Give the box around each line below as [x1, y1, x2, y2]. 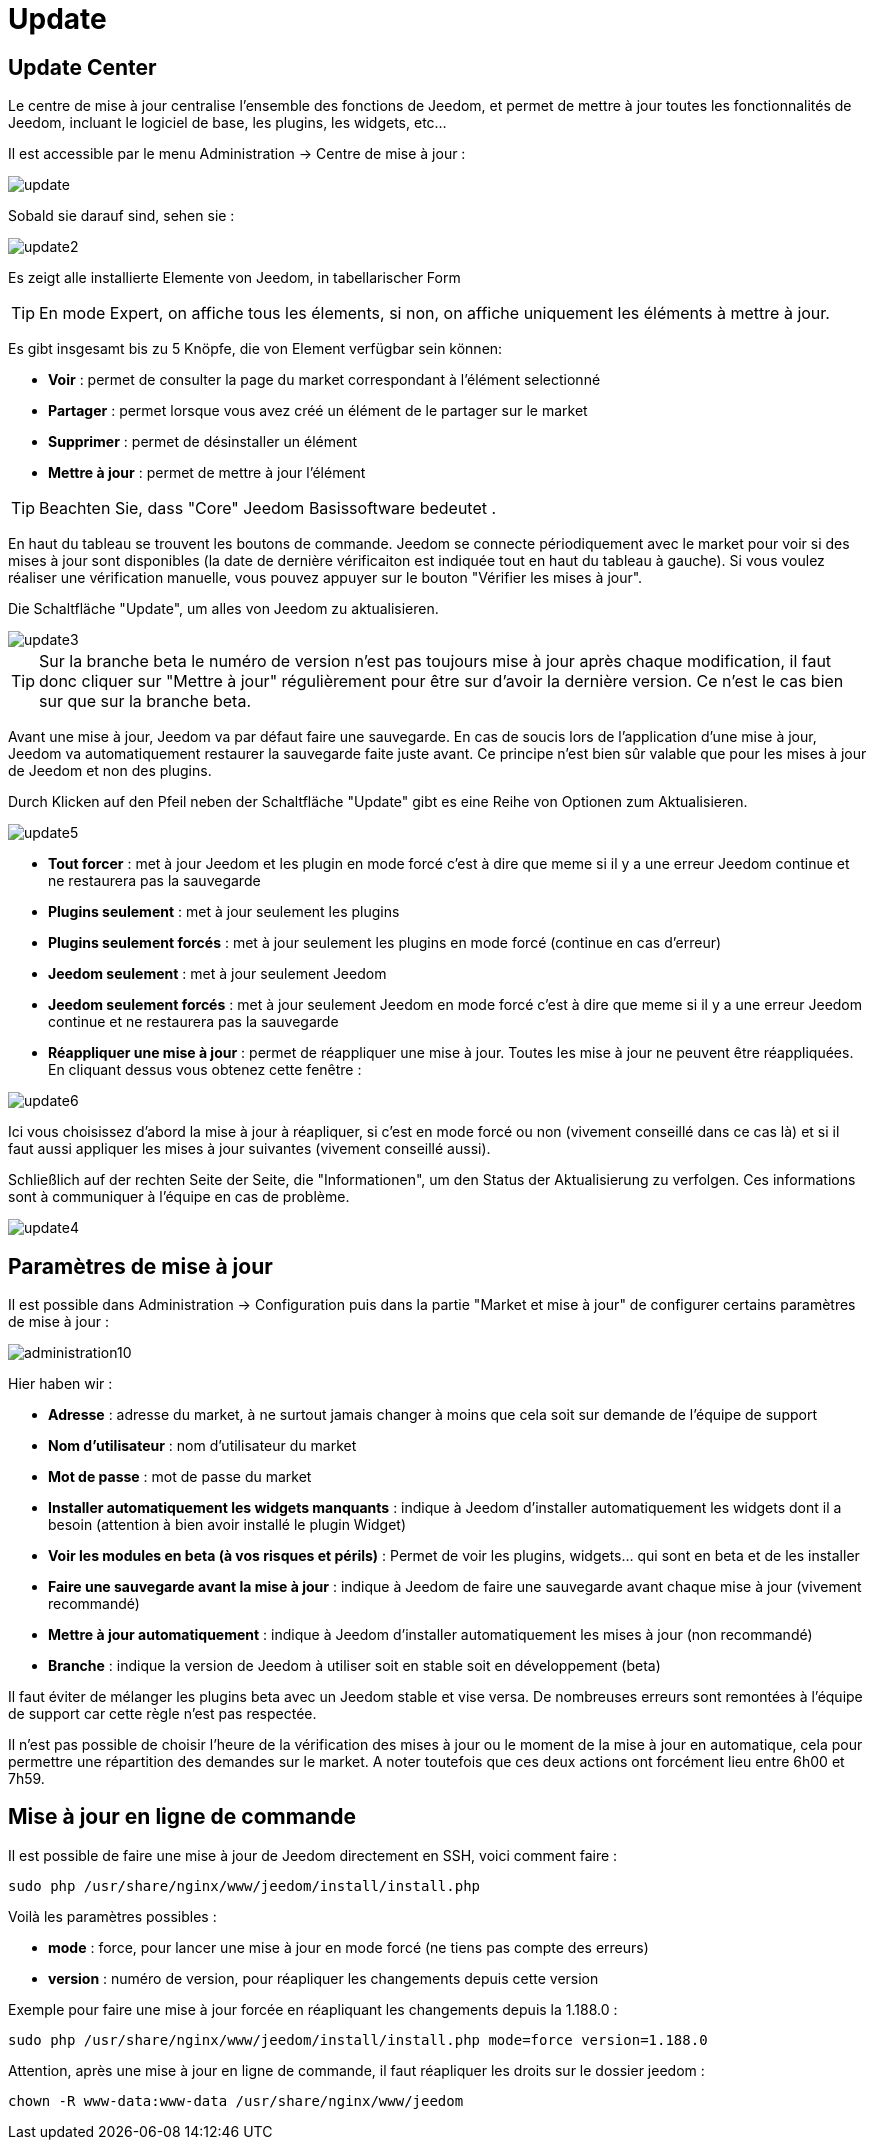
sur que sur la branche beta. [39, 691, 252, 712]
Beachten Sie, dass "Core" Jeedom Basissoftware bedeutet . [39, 498, 497, 519]
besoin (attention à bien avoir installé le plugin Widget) [48, 1516, 407, 1534]
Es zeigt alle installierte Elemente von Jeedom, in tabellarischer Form [8, 269, 461, 287]
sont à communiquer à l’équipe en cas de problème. [8, 1188, 350, 1206]
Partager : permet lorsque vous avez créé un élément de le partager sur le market [48, 402, 588, 420]
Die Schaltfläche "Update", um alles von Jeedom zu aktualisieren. [8, 600, 439, 618]
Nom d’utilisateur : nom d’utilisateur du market [48, 1437, 357, 1455]
